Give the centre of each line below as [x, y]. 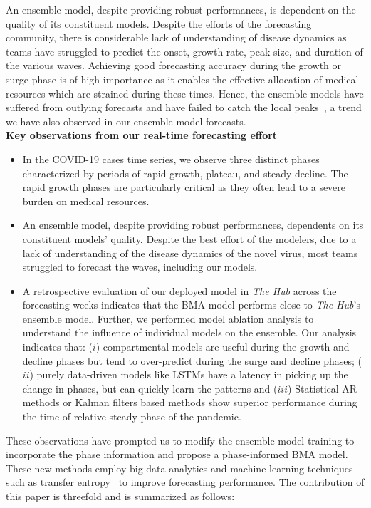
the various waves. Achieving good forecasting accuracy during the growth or [174, 65]
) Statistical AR [323, 388]
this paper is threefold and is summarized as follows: [120, 496]
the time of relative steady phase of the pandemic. [132, 416]
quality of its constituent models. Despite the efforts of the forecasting [159, 23]
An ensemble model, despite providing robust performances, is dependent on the [181, 9]
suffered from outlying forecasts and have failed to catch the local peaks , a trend [184, 107]
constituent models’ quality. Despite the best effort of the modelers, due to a [189, 238]
